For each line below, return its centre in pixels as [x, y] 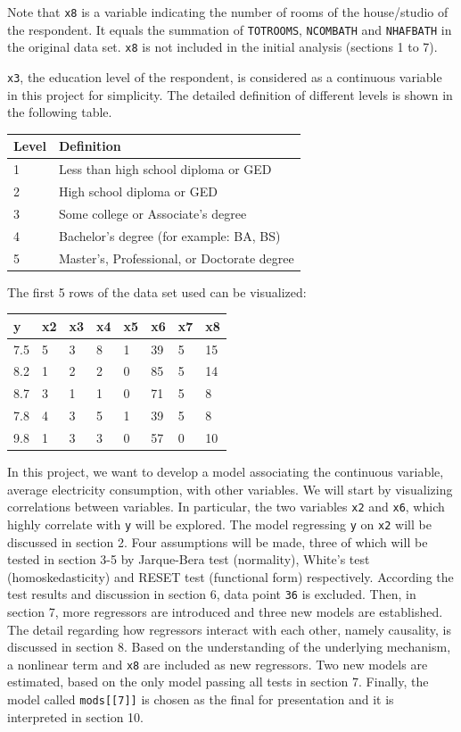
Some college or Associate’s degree [152, 213]
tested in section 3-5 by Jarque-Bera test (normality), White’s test [189, 559]
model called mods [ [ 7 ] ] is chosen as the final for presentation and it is [201, 699]
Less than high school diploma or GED [165, 169]
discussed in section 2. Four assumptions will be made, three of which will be [218, 541]
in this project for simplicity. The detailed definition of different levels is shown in [230, 94]
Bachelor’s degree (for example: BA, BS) [169, 235]
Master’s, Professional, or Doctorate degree [176, 258]
